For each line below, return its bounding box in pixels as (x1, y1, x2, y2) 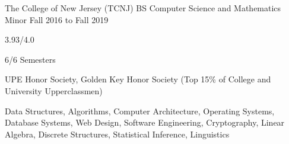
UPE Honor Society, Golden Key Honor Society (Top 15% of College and (5, 73, 271, 85)
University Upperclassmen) (5, 84, 103, 97)
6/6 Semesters (5, 53, 56, 65)
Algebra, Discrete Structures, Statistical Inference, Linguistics (5, 127, 230, 140)
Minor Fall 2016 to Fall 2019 (5, 13, 109, 25)
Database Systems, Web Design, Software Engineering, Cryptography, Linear (5, 116, 285, 129)
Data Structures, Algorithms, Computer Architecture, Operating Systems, (5, 104, 275, 117)
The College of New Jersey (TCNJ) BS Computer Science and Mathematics (5, 2, 281, 14)
